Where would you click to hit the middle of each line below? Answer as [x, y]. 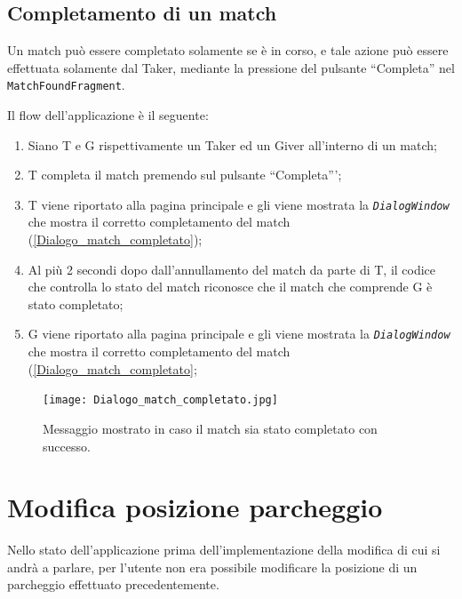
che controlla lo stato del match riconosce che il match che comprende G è [230, 287]
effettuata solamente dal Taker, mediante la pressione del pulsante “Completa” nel [231, 67]
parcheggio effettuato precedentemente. [113, 584]
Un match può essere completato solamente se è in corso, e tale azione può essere [228, 50]
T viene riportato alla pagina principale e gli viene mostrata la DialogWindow [239, 204]
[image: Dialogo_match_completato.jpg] [160, 400]
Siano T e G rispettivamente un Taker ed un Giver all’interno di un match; [232, 144]
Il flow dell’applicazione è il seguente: [108, 115]
